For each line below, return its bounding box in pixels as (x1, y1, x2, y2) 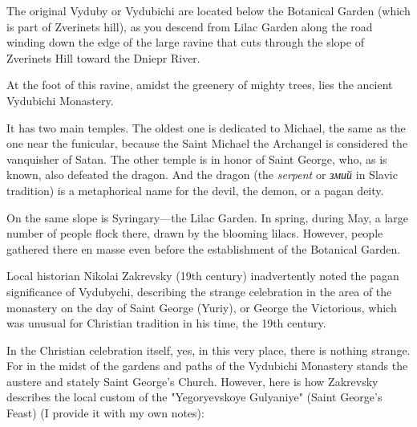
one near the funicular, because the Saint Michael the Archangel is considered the (6, 135, 408, 152)
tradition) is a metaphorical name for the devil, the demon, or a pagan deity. (6, 181, 384, 198)
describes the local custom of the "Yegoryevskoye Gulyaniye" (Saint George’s (6, 388, 383, 405)
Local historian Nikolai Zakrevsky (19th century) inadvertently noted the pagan (6, 267, 399, 284)
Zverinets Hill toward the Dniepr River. (6, 49, 200, 66)
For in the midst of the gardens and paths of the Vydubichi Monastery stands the (6, 357, 408, 374)
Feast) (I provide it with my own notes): (6, 405, 204, 421)
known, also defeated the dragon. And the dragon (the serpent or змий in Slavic (6, 166, 398, 183)
